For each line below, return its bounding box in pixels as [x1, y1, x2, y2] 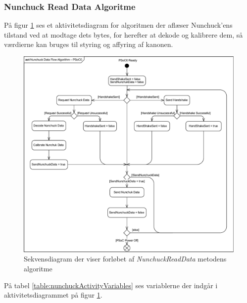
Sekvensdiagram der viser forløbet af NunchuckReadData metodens [24, 254, 227, 264]
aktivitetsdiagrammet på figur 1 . [4, 290, 102, 300]
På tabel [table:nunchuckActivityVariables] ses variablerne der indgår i [4, 280, 218, 290]
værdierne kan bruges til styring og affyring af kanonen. [4, 39, 173, 49]
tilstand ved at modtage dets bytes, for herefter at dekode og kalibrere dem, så [4, 29, 243, 40]
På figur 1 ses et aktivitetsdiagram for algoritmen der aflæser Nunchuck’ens [4, 20, 233, 30]
